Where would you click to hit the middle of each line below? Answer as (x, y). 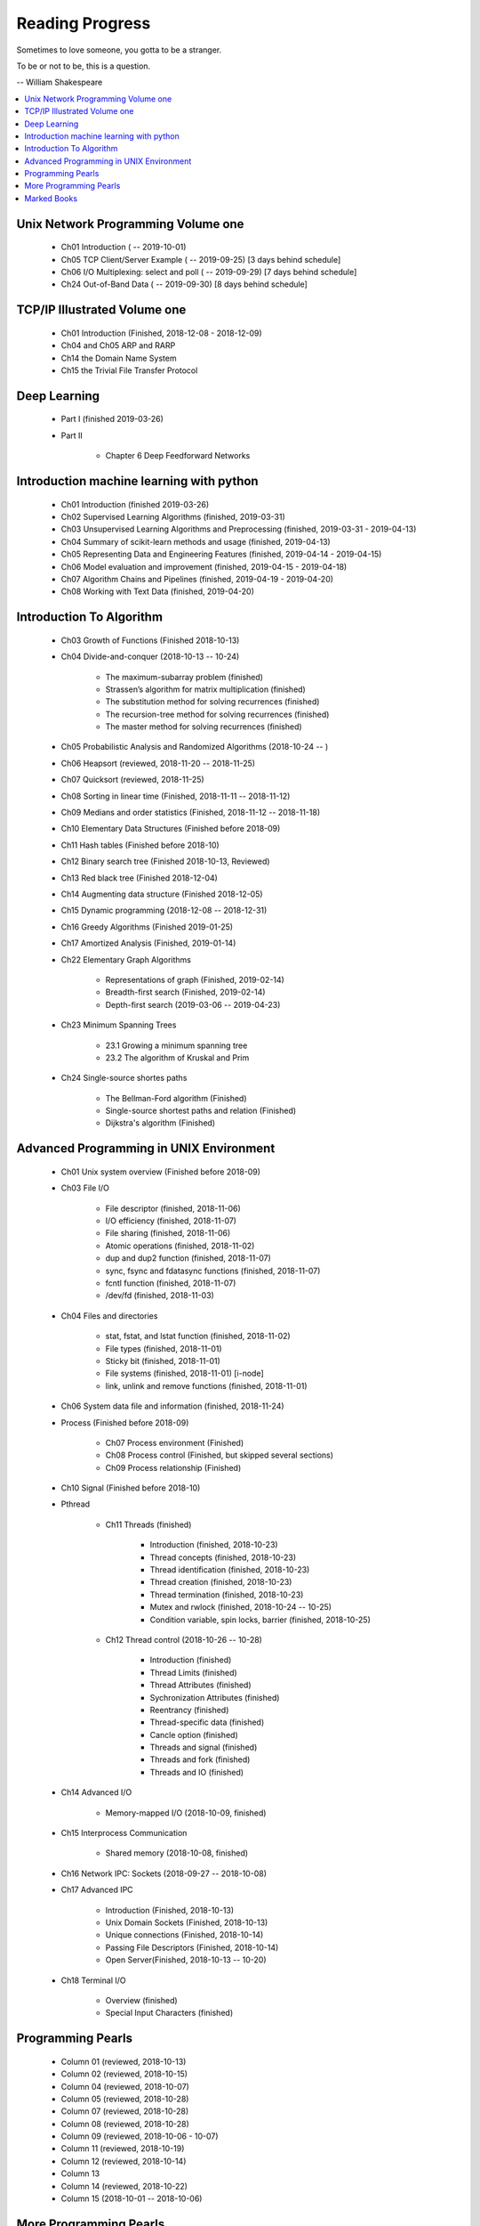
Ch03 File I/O (85, 1188)
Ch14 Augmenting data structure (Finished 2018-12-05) (162, 894)
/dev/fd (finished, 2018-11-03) (160, 1296)
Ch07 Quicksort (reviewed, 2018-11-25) (132, 780)
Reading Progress (84, 23)
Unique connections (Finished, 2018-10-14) (184, 1935)
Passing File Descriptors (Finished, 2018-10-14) (192, 1947)
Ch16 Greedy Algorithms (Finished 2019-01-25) (147, 927)
